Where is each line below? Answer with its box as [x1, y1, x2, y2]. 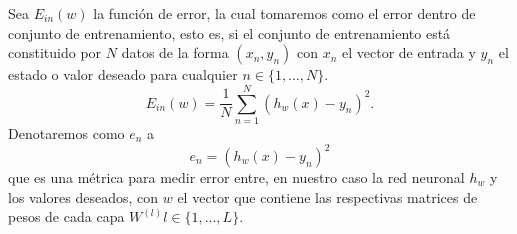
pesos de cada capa [8, 206, 125, 227]
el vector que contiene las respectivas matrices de [177, 186, 478, 207]
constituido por [8, 42, 102, 63]
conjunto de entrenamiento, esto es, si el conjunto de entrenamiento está [8, 22, 451, 43]
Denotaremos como [8, 122, 125, 143]
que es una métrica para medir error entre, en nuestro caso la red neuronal [8, 167, 465, 187]
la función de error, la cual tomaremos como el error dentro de [93, 3, 476, 23]
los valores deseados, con [8, 186, 159, 207]
